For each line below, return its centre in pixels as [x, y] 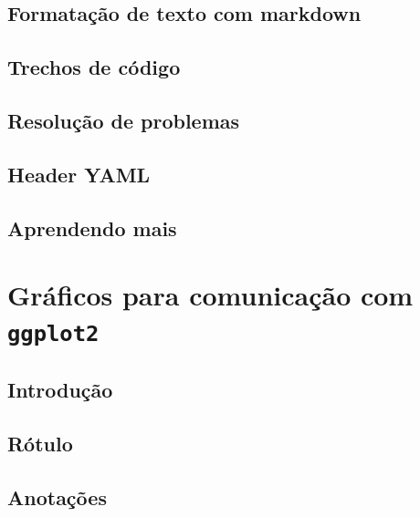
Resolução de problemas [124, 120]
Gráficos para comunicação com [210, 295]
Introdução [60, 389]
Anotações [57, 496]
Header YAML [79, 174]
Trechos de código [94, 67]
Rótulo [40, 443]
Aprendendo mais [92, 227]
